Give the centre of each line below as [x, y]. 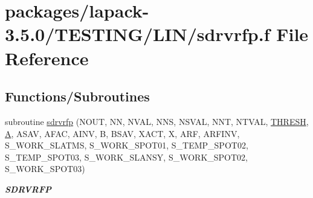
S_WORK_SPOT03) [45, 169]
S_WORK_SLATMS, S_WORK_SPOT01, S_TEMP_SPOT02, [127, 145]
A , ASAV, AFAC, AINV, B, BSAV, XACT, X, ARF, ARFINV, [122, 133]
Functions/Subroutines [77, 96]
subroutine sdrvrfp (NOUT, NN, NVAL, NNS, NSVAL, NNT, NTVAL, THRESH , [157, 121]
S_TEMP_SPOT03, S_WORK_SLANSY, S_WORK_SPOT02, [126, 157]
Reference [47, 58]
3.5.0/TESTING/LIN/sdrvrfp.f [137, 34]
